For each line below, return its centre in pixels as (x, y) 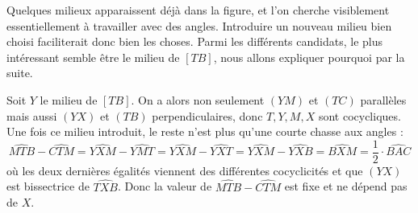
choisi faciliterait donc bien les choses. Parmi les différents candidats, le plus (195, 41)
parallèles (383, 99)
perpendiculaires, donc (207, 115)
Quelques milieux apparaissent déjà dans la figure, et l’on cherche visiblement (198, 10)
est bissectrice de (48, 186)
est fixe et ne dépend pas (346, 186)
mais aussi (32, 115)
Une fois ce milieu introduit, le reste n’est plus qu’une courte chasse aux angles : (205, 131)
